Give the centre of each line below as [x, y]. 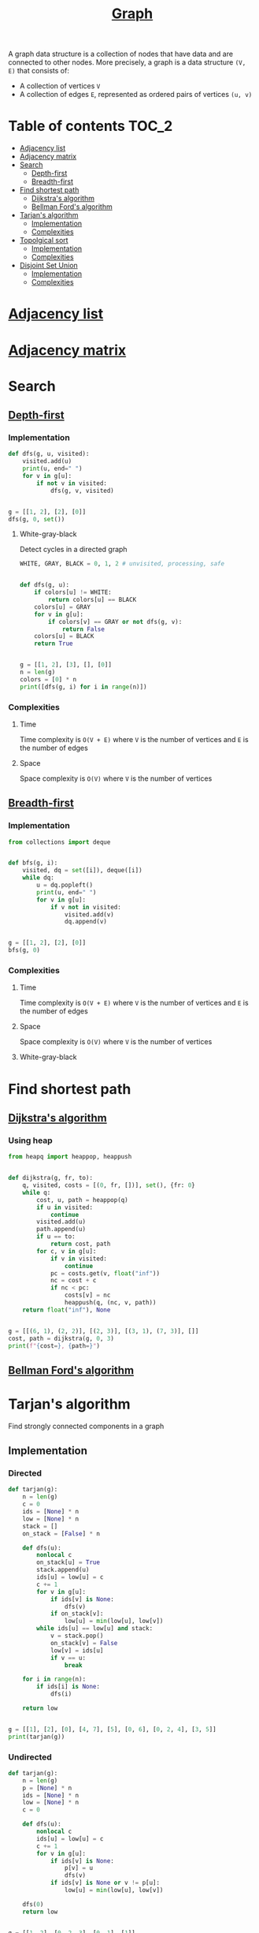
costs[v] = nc [87, 1295]
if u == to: [56, 1237]
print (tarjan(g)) [37, 1737]
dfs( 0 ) [33, 1904]
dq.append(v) [86, 922]
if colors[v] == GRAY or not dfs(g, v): [115, 621]
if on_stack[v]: [77, 1614]
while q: [37, 1192]
